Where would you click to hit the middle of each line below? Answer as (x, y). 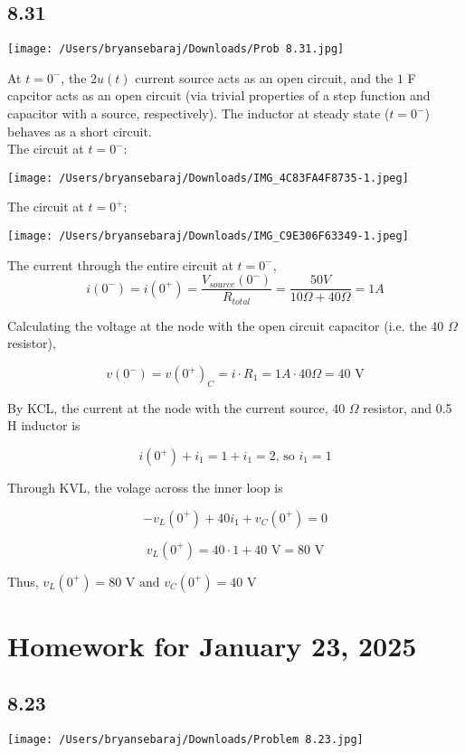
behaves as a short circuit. (80, 131)
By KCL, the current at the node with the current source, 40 (176, 407)
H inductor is (44, 425)
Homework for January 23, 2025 (212, 645)
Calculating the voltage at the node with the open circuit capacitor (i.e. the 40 (226, 325)
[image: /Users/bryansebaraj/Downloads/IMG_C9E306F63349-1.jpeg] (208, 236)
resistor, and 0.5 (408, 407)
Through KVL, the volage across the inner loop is (145, 488)
